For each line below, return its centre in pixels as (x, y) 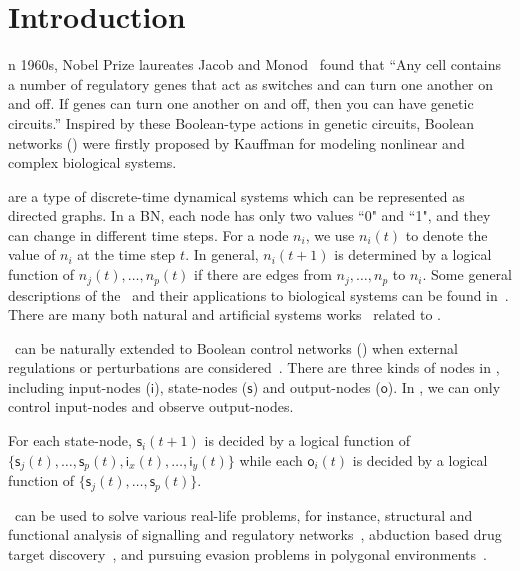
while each (271, 459)
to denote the (446, 234)
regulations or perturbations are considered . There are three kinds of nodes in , (254, 367)
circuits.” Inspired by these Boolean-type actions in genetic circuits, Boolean (241, 122)
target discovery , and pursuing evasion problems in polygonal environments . (247, 553)
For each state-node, (70, 440)
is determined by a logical (413, 254)
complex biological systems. (92, 162)
